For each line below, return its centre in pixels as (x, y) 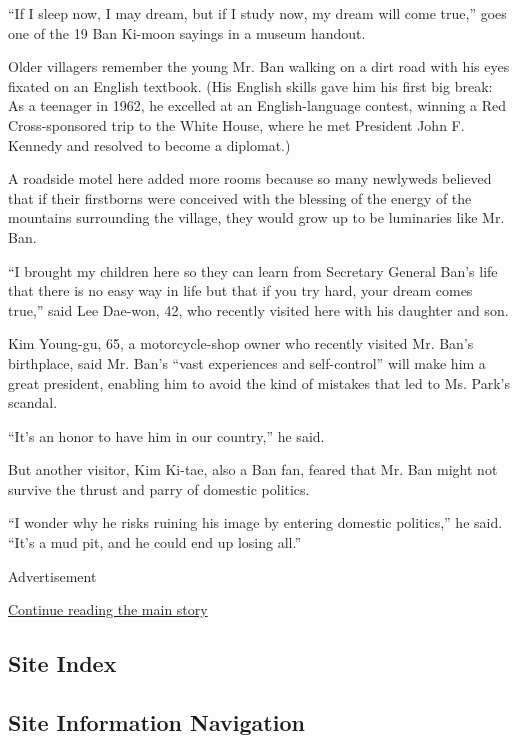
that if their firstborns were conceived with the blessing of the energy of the (240, 197)
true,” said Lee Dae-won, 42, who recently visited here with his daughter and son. (258, 309)
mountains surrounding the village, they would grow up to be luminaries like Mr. (256, 217)
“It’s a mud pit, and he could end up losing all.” (155, 542)
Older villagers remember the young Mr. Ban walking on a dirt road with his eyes (259, 66)
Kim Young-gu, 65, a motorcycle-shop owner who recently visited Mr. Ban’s (241, 343)
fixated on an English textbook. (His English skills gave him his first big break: (250, 85)
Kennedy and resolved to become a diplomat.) (149, 144)
